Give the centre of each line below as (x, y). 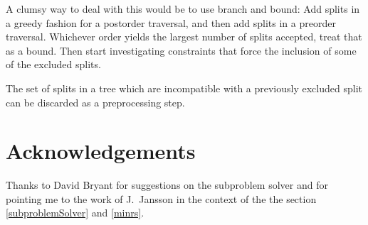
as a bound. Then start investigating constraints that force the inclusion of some (181, 50)
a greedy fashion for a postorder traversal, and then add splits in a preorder (171, 22)
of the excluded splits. (53, 64)
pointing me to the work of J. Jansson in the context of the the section (161, 198)
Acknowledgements (101, 151)
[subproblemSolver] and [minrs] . (75, 213)
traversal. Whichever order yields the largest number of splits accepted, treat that (184, 37)
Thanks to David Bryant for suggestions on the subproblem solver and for (167, 185)
